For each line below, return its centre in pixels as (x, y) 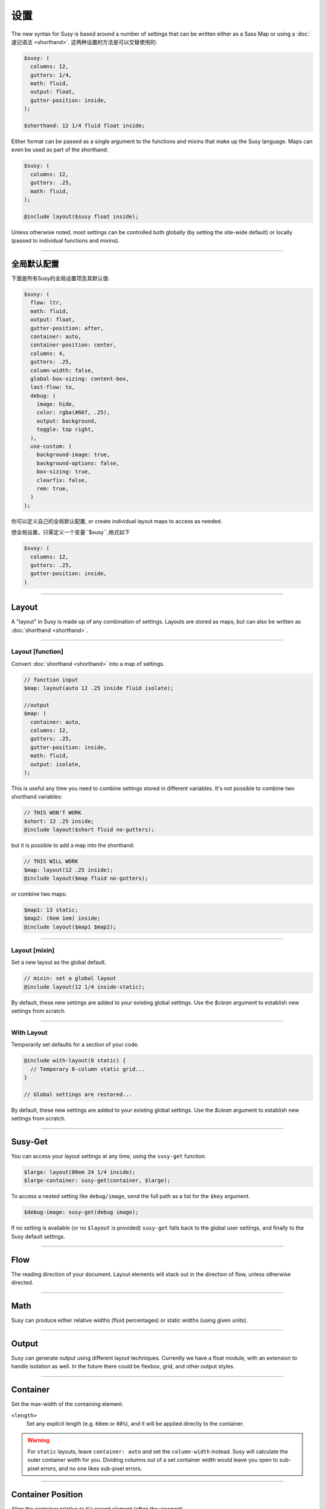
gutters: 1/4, (51, 75)
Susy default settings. (38, 1236)
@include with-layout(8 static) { (75, 1061)
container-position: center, (74, 345)
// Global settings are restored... (78, 1094)
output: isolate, (56, 764)
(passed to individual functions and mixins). (66, 241)
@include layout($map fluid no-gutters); (86, 878)
